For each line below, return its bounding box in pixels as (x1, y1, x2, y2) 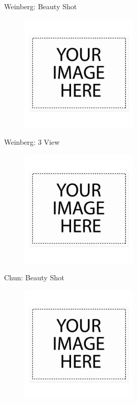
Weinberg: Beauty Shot (4, 1, 77, 11)
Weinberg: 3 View (4, 137, 60, 147)
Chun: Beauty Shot (4, 272, 64, 283)
